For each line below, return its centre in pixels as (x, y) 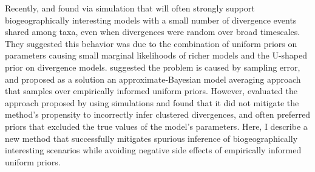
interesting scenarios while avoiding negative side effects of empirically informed (153, 150)
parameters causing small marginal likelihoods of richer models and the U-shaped (156, 55)
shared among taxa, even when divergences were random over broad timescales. (153, 32)
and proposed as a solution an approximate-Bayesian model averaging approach (153, 79)
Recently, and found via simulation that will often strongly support (130, 8)
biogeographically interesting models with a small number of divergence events (151, 20)
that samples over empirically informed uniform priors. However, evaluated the (151, 91)
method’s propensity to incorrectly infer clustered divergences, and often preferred (158, 114)
